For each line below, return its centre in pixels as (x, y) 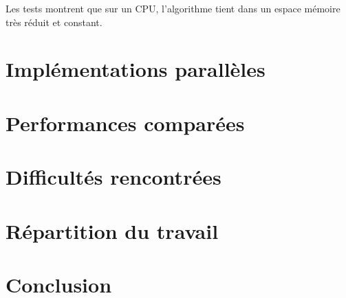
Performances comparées (125, 123)
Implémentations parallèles (136, 69)
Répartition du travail (112, 230)
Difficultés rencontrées (113, 177)
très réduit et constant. (54, 22)
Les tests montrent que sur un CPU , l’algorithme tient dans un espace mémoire (173, 8)
